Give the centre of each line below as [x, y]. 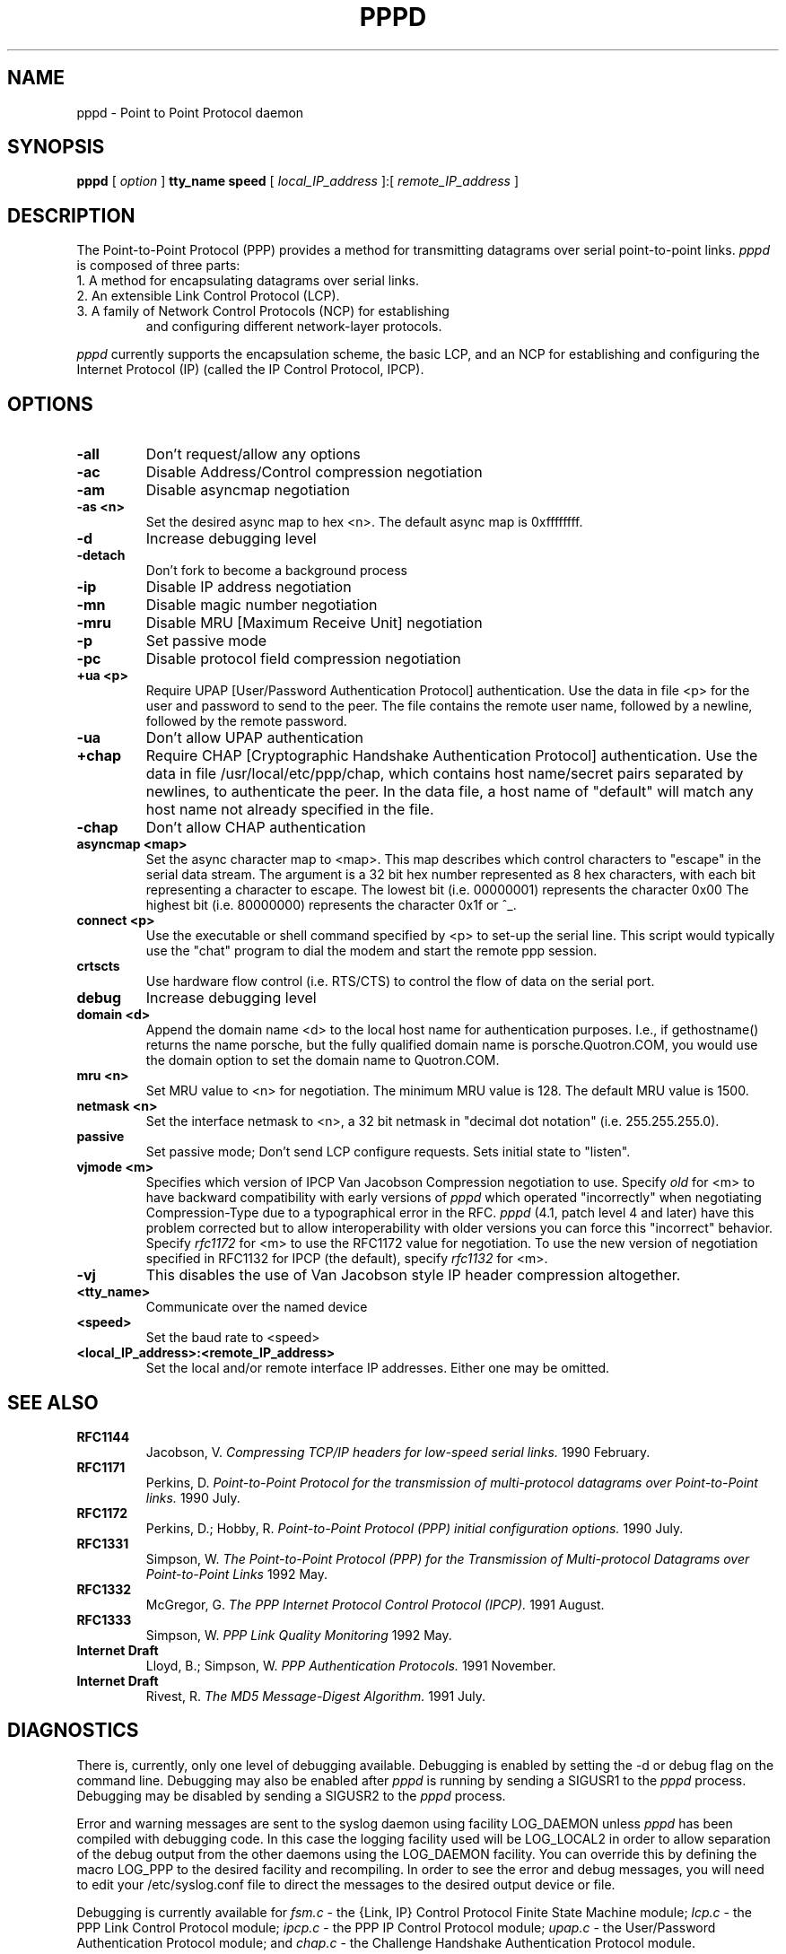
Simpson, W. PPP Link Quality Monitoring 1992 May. [299, 1635]
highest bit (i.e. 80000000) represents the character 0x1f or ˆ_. [331, 905]
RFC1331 [103, 1543]
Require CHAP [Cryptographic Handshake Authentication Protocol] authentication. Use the [452, 756]
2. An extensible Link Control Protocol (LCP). [208, 296]
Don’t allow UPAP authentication [254, 738]
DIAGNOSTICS [73, 1731]
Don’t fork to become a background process [276, 571]
